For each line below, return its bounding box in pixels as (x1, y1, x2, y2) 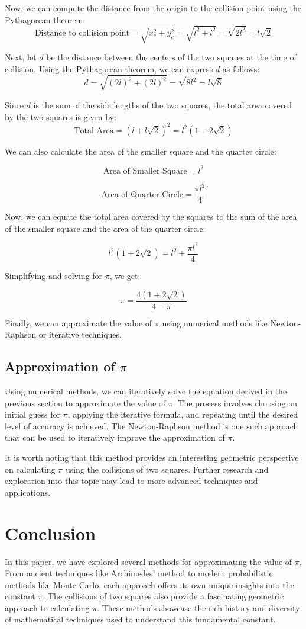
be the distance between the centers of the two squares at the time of (46, 51, 297, 63)
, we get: (109, 269, 141, 282)
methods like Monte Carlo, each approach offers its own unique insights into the (5, 578, 294, 591)
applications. (5, 486, 51, 498)
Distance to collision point (34, 28, 130, 37)
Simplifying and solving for (5, 269, 103, 282)
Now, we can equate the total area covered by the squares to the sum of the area (5, 210, 297, 223)
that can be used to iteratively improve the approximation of (5, 431, 225, 444)
